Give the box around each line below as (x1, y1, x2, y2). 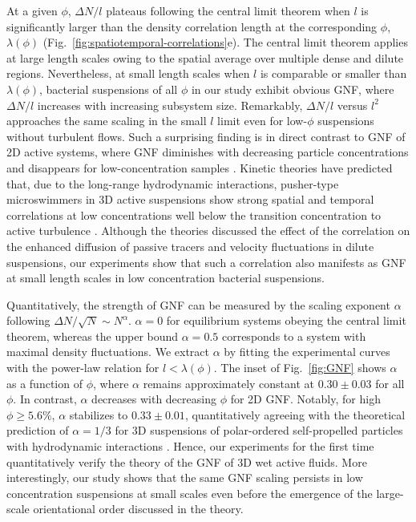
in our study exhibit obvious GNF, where (191, 80, 394, 97)
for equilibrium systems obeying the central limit (166, 312, 406, 329)
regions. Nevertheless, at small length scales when (6, 65, 250, 82)
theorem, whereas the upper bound (6, 327, 179, 344)
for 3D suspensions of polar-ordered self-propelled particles (115, 422, 403, 439)
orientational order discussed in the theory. (33, 500, 244, 517)
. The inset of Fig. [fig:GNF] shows (213, 359, 386, 376)
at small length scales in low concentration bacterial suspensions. (6, 269, 325, 286)
